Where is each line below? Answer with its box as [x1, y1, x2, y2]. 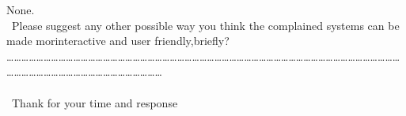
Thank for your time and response [11, 94, 178, 110]
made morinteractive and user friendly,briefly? [6, 32, 230, 49]
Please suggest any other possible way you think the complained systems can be [11, 17, 400, 33]
